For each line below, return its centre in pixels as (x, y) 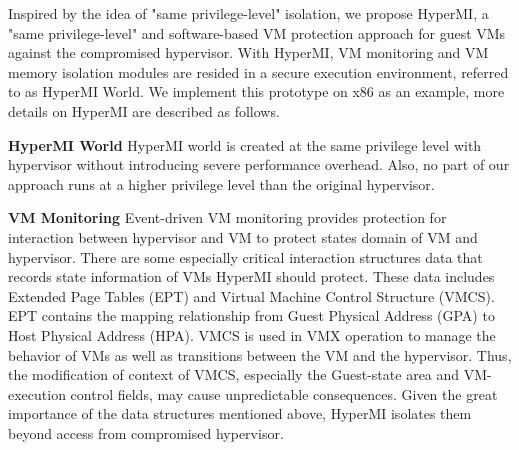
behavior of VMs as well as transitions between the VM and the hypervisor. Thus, (260, 354)
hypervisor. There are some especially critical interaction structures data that (245, 256)
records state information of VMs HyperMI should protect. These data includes (251, 276)
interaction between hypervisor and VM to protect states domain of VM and (243, 236)
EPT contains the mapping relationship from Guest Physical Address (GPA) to (251, 315)
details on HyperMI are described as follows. (144, 110)
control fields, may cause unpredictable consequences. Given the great (284, 393)
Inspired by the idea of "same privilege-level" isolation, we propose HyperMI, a (248, 13)
